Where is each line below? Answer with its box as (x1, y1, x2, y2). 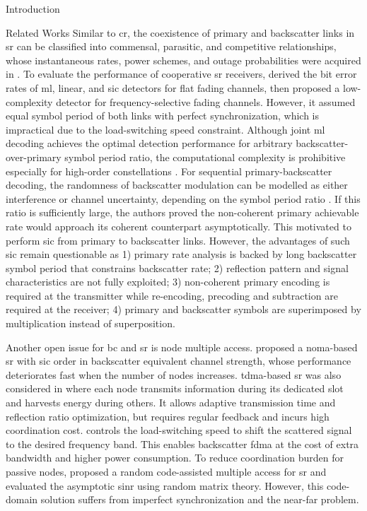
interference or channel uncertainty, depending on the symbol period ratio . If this (6, 191, 361, 206)
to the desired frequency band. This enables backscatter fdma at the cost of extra (6, 436, 359, 451)
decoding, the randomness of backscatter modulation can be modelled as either (6, 177, 348, 192)
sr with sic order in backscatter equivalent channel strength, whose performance (6, 353, 351, 368)
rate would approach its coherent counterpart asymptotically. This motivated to (6, 218, 351, 233)
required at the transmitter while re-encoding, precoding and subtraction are (6, 288, 338, 303)
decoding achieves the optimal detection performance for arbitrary (6, 136, 293, 151)
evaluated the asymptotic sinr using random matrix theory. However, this (6, 478, 324, 493)
